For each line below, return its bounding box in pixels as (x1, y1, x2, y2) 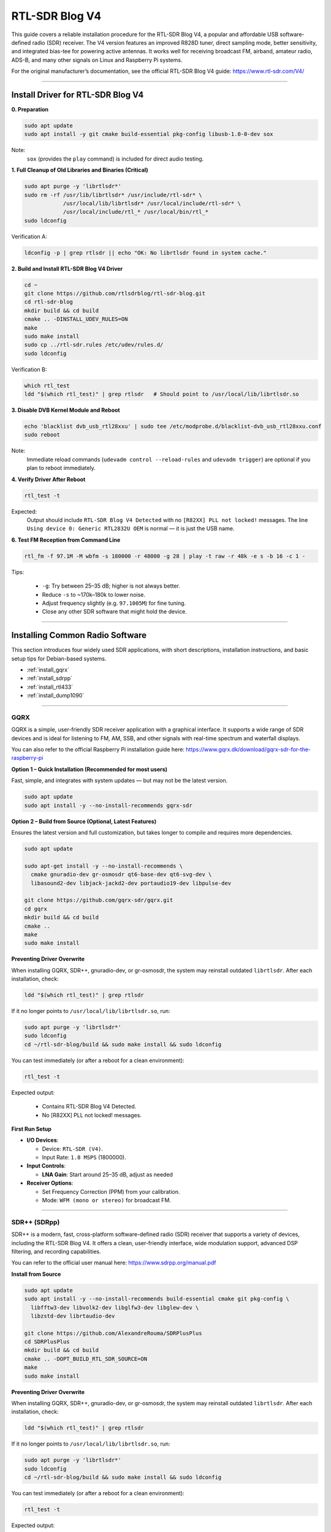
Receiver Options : (26, 1180, 74, 1187)
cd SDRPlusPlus (24, 1338, 70, 1345)
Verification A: (11, 233, 47, 240)
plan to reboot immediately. (26, 465, 96, 472)
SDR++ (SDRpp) (11, 1218, 60, 1226)
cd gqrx (24, 905, 47, 912)
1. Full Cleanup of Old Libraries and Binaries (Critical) (11, 166, 148, 174)
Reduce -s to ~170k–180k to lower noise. (42, 591, 146, 598)
